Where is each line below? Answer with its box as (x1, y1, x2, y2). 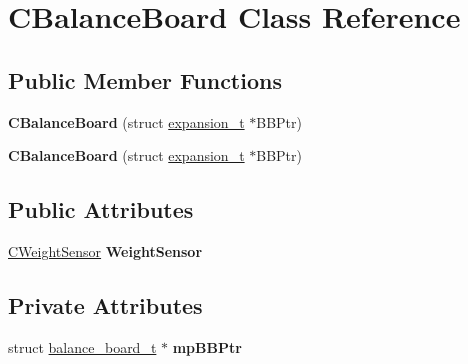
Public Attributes (8, 194, 194, 225)
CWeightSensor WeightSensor (8, 240, 203, 261)
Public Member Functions (8, 64, 282, 95)
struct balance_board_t (8, 336, 157, 357)
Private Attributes (8, 289, 203, 320)
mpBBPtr (172, 336, 242, 357)
